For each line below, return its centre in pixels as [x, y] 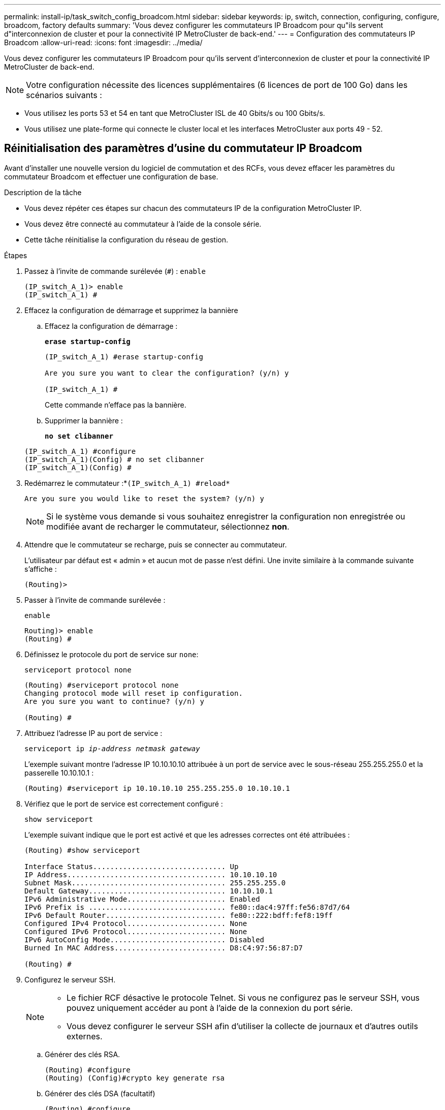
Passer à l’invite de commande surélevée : [95, 600]
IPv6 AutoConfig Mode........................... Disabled [145, 939]
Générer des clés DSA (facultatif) [100, 1093]
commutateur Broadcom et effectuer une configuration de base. [111, 176]
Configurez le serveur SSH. [70, 979]
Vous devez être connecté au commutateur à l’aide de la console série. [143, 224]
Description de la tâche [43, 192]
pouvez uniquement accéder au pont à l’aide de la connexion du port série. [210, 1008]
